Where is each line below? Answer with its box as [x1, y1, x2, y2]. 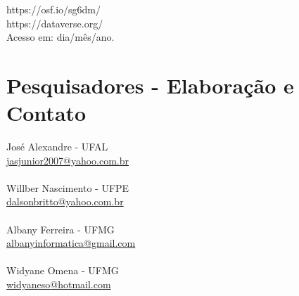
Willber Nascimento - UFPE [6, 180, 129, 195]
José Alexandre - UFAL [6, 139, 108, 154]
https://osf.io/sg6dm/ [6, 2, 101, 16]
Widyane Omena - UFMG [6, 263, 119, 278]
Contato [6, 98, 87, 127]
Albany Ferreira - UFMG [6, 221, 115, 236]
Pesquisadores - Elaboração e [6, 70, 294, 99]
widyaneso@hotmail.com [6, 277, 111, 292]
